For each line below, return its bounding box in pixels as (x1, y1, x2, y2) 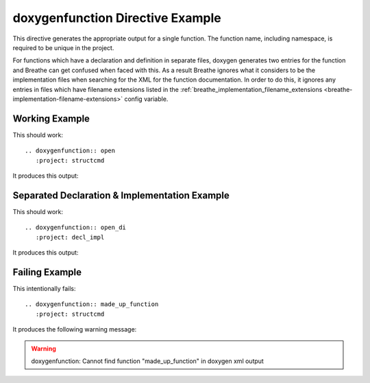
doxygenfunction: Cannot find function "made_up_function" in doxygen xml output (31, 357, 264, 365)
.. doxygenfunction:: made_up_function (25, 301, 159, 308)
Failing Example (12, 266, 82, 278)
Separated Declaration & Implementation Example (12, 189, 230, 201)
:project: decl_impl (35, 233, 105, 241)
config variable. (124, 95, 169, 103)
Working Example (12, 113, 90, 124)
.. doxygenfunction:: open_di (25, 224, 127, 231)
